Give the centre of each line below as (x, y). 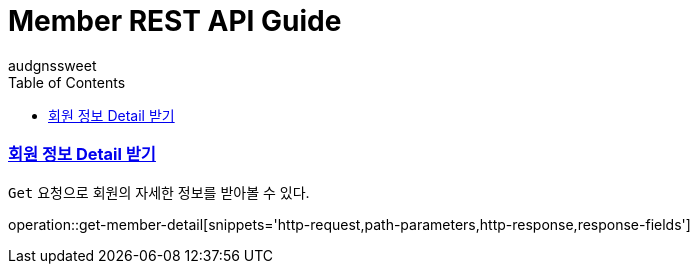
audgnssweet (52, 65)
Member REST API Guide (175, 21)
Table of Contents (67, 82)
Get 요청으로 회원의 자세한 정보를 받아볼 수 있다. (159, 192)
